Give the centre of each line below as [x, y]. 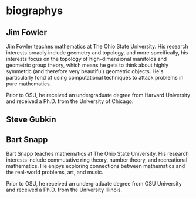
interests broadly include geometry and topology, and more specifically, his [97, 53]
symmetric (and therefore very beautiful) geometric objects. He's [85, 71]
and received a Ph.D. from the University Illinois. [64, 190]
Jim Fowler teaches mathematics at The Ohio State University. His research [97, 46]
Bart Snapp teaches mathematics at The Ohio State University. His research [97, 154]
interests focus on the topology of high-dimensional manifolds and [87, 59]
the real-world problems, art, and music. [55, 172]
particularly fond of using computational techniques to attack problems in [95, 78]
